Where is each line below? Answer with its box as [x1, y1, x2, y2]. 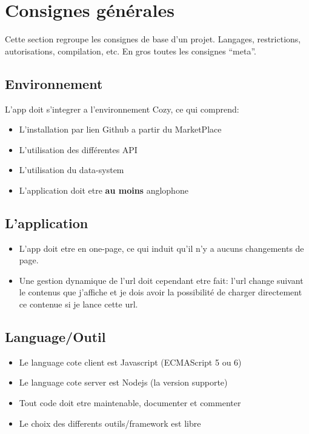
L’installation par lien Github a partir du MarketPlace [19, 123, 222, 136]
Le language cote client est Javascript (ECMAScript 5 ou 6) [19, 355, 242, 368]
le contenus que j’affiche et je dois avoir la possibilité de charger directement [19, 286, 302, 298]
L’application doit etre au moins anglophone [19, 183, 188, 196]
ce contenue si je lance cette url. [19, 298, 138, 311]
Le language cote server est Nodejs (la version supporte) [19, 376, 228, 389]
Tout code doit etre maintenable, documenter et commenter [19, 396, 241, 409]
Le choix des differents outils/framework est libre [19, 416, 201, 429]
